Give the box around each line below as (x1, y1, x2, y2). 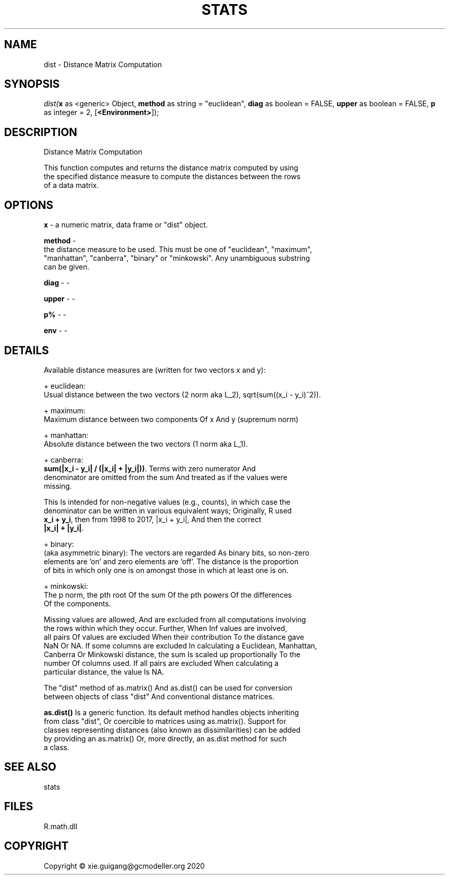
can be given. (44, 262, 90, 272)
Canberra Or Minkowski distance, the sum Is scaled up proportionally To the (44, 649, 300, 659)
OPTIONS (4, 198, 53, 212)
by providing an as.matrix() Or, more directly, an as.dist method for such (44, 734, 287, 743)
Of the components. (44, 599, 111, 608)
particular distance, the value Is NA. (44, 667, 165, 676)
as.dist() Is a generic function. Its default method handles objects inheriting (44, 708, 299, 717)
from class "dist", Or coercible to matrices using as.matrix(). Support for (44, 716, 287, 725)
